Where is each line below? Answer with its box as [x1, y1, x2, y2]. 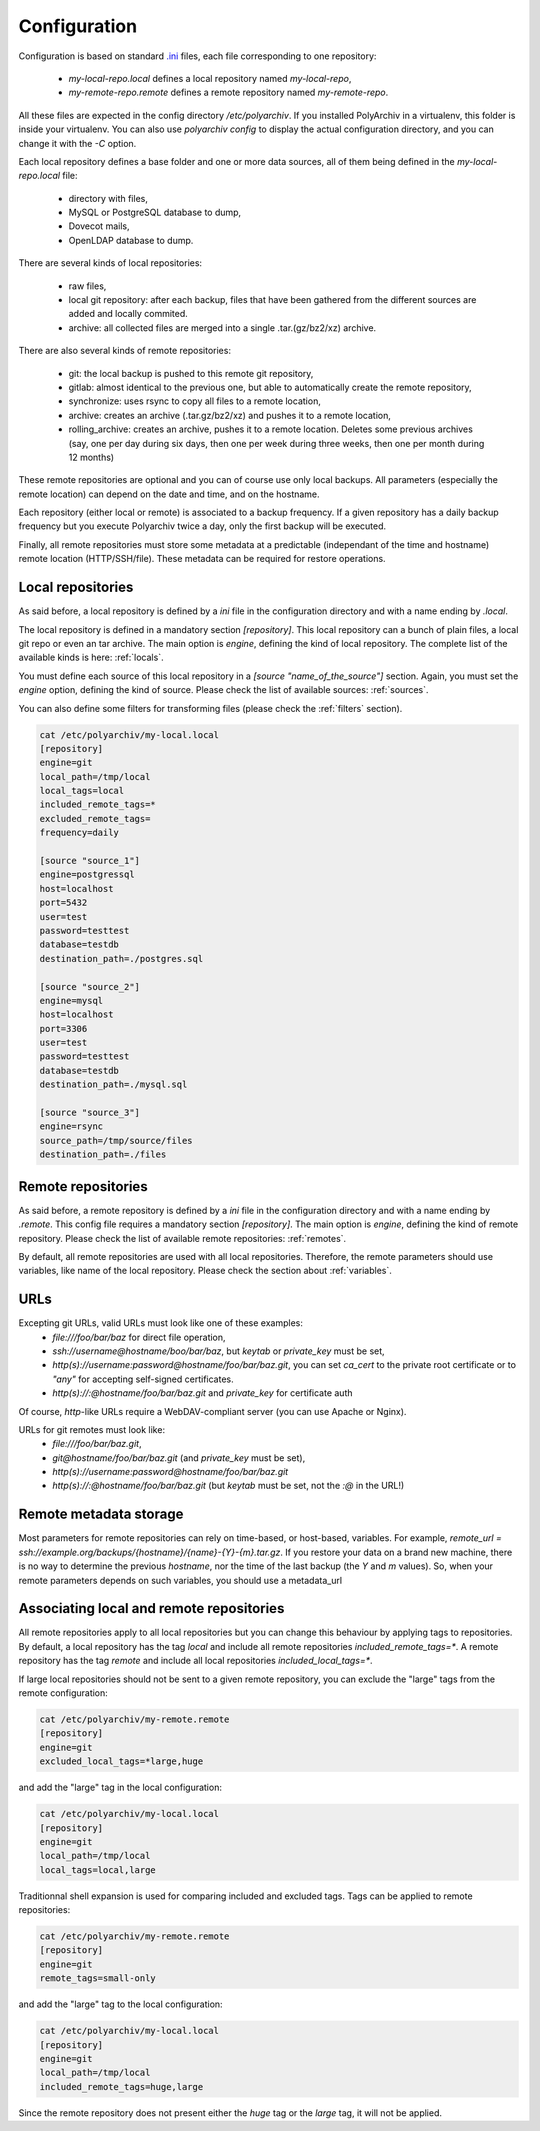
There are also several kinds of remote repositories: [18, 345, 232, 357]
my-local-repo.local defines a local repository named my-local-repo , [68, 72, 352, 84]
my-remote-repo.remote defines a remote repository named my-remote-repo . [68, 86, 389, 99]
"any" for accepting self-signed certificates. [52, 1373, 234, 1385]
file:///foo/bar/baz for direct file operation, [52, 1331, 226, 1343]
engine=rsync [39, 1121, 104, 1132]
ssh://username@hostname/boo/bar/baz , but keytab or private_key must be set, [52, 1345, 385, 1357]
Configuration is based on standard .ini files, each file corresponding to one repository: [18, 50, 377, 62]
